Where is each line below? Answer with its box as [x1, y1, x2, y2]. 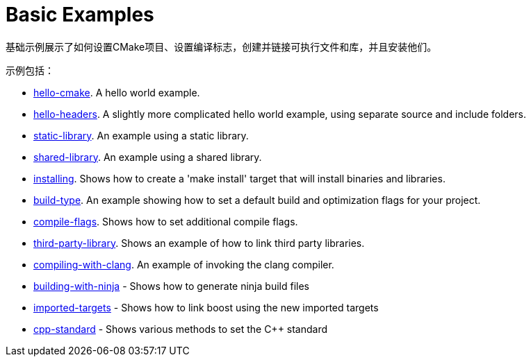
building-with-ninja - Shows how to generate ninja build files [33, 279, 309, 292]
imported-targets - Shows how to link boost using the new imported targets [33, 301, 379, 313]
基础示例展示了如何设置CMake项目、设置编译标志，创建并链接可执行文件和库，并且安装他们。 [6, 40, 437, 53]
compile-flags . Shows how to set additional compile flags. [33, 215, 298, 227]
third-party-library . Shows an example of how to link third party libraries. [33, 236, 365, 249]
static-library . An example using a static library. [33, 129, 249, 141]
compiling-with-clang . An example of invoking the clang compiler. [33, 258, 334, 270]
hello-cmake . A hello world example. [33, 86, 200, 98]
